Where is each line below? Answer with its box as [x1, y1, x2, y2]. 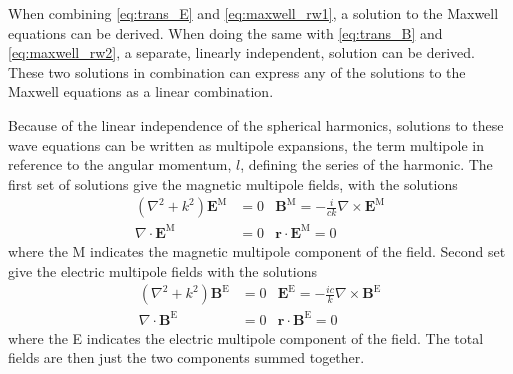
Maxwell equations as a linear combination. [8, 81, 274, 102]
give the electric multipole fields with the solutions [8, 260, 318, 281]
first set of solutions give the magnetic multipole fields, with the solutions [8, 173, 458, 194]
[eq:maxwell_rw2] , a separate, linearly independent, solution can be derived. [8, 42, 476, 63]
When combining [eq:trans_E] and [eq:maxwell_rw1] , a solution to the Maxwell [8, 3, 499, 23]
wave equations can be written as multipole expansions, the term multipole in [8, 134, 484, 155]
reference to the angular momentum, [8, 154, 232, 175]
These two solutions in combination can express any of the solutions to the [8, 61, 466, 82]
